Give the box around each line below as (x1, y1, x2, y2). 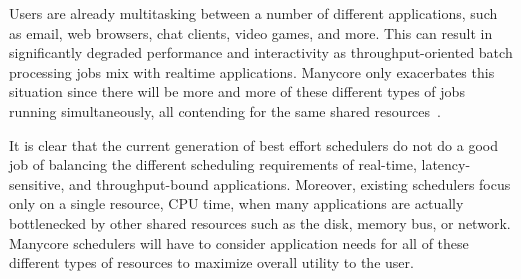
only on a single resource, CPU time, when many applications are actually (9, 193, 464, 214)
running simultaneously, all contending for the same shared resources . (9, 100, 441, 121)
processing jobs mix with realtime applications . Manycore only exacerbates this (9, 61, 495, 82)
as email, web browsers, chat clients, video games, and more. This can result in (9, 22, 493, 43)
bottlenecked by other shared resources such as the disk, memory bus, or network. (9, 212, 511, 233)
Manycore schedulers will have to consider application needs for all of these (9, 232, 469, 253)
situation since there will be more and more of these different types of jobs (9, 81, 465, 102)
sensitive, (9, 173, 65, 194)
